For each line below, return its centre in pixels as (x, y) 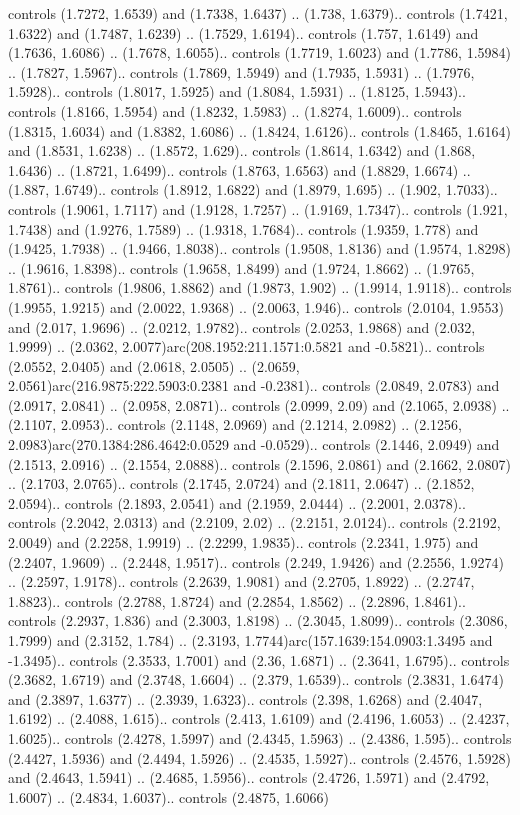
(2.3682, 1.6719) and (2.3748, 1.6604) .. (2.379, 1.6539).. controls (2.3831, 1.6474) (256, 679)
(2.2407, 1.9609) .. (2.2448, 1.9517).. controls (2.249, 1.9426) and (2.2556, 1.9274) (256, 561)
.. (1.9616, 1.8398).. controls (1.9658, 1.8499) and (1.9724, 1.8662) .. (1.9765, (241, 267)
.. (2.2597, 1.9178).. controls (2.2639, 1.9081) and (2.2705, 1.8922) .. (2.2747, (241, 581)
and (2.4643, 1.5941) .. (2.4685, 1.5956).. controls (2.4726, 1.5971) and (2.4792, (249, 777)
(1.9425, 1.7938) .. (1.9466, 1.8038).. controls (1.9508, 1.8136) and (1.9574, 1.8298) (259, 248)
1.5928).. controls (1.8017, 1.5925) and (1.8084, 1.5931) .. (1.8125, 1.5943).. (237, 91)
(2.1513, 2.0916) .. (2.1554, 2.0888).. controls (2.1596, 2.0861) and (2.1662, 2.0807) (259, 463)
